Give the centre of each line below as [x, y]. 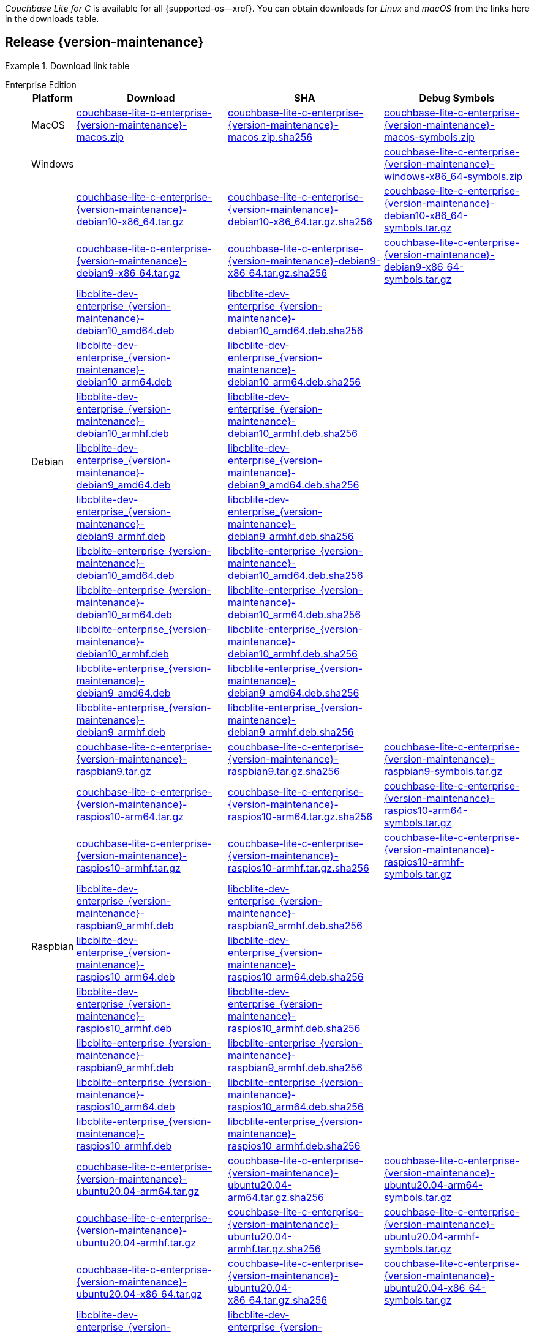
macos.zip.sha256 [270, 137]
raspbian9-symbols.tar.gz [443, 771]
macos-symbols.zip [429, 137]
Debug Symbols [457, 98]
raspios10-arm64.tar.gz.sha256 [300, 816]
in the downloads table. [52, 19]
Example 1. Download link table [67, 65]
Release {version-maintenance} [105, 42]
